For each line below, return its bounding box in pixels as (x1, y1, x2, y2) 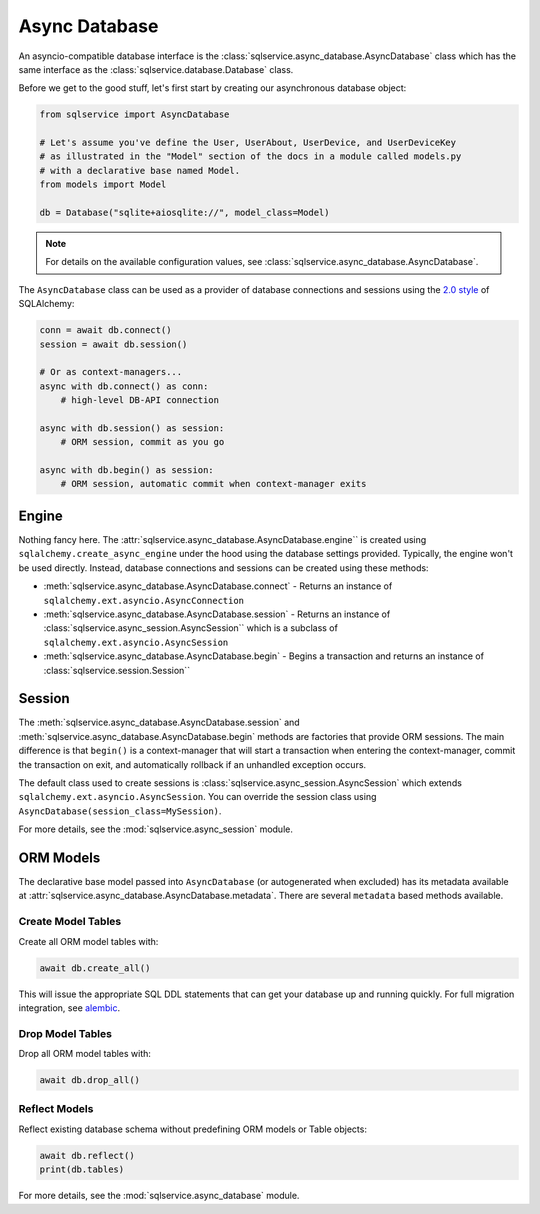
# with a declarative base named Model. (39, 165, 240, 176)
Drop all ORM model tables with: (18, 1048, 152, 1060)
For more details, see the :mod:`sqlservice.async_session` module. (18, 823, 294, 835)
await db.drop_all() (39, 1075, 140, 1086)
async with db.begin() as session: (39, 465, 214, 476)
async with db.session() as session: (39, 422, 225, 434)
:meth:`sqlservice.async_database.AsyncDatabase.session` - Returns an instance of (43, 608, 391, 620)
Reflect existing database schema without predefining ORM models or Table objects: (18, 1123, 367, 1135)
